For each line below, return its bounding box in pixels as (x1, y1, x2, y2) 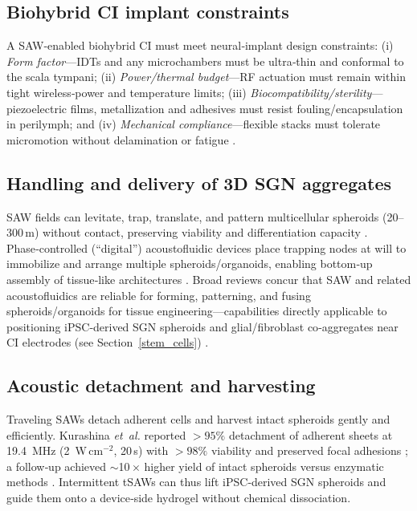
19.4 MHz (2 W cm (6, 442, 104, 459)
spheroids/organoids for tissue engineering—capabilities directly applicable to (6, 302, 387, 319)
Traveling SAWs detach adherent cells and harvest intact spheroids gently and (6, 411, 390, 428)
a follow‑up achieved (6, 457, 107, 474)
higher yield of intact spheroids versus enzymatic (144, 457, 384, 474)
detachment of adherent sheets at (228, 426, 393, 443)
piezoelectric (6, 99, 67, 116)
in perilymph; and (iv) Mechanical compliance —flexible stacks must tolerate (6, 116, 381, 132)
